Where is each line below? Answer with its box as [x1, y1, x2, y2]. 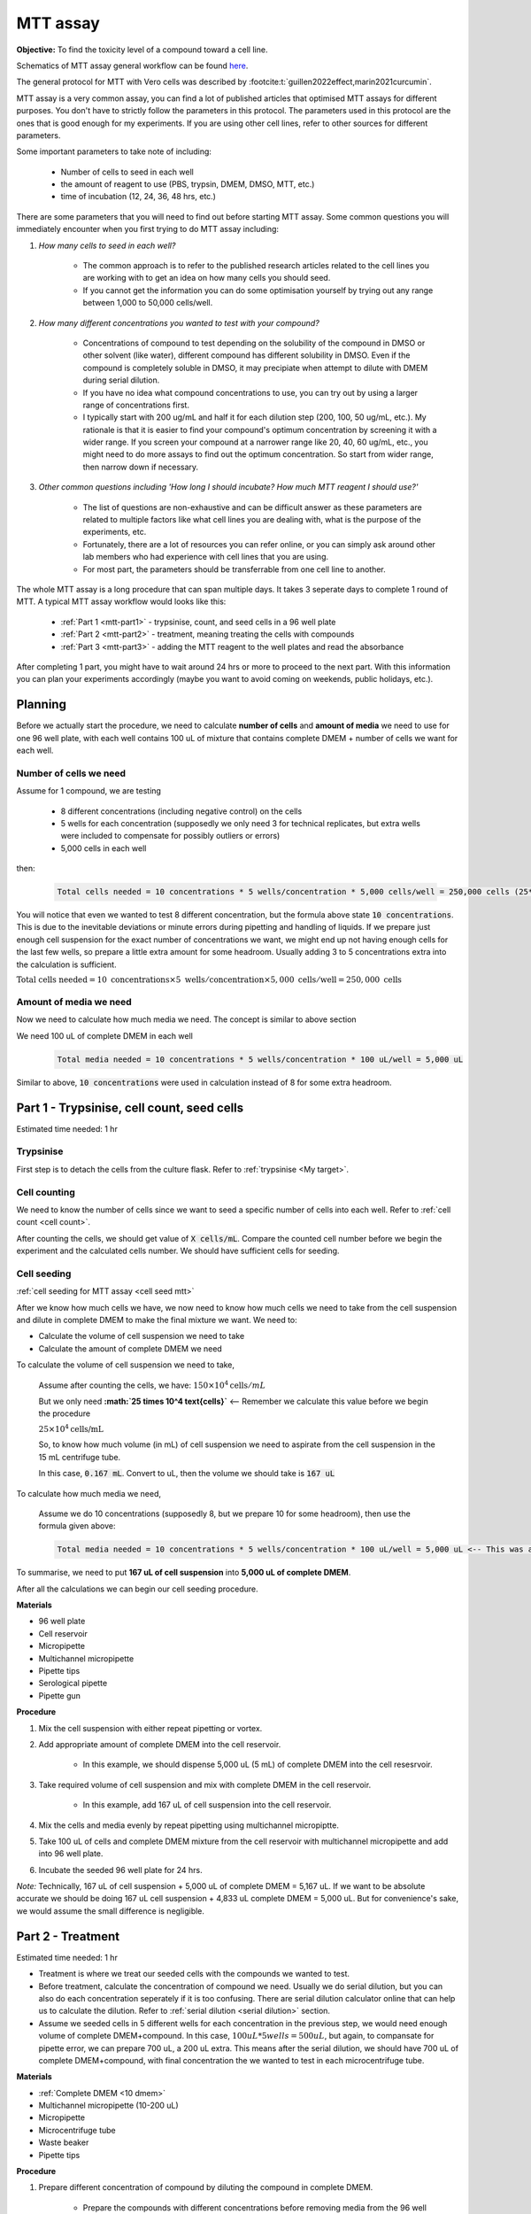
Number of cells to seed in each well [60, 166, 194, 177]
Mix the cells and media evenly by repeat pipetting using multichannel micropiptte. [38, 1820, 340, 1831]
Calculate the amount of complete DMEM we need [38, 1343, 223, 1354]
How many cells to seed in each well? [38, 240, 176, 251]
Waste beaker [38, 2137, 89, 2148]
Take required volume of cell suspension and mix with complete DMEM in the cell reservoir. [38, 1779, 372, 1790]
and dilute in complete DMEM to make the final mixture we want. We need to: [16, 1315, 298, 1326]
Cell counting [16, 1186, 75, 1198]
